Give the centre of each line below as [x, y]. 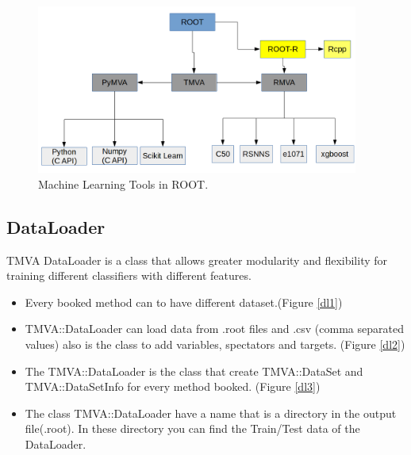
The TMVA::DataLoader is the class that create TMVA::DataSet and [194, 371]
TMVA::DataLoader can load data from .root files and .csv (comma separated [214, 329]
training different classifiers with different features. [129, 275]
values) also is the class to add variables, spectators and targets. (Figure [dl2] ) [215, 344]
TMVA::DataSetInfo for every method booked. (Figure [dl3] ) [173, 386]
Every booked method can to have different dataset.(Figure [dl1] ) [184, 302]
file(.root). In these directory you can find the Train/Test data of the [192, 428]
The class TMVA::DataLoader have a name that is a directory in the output [211, 413]
